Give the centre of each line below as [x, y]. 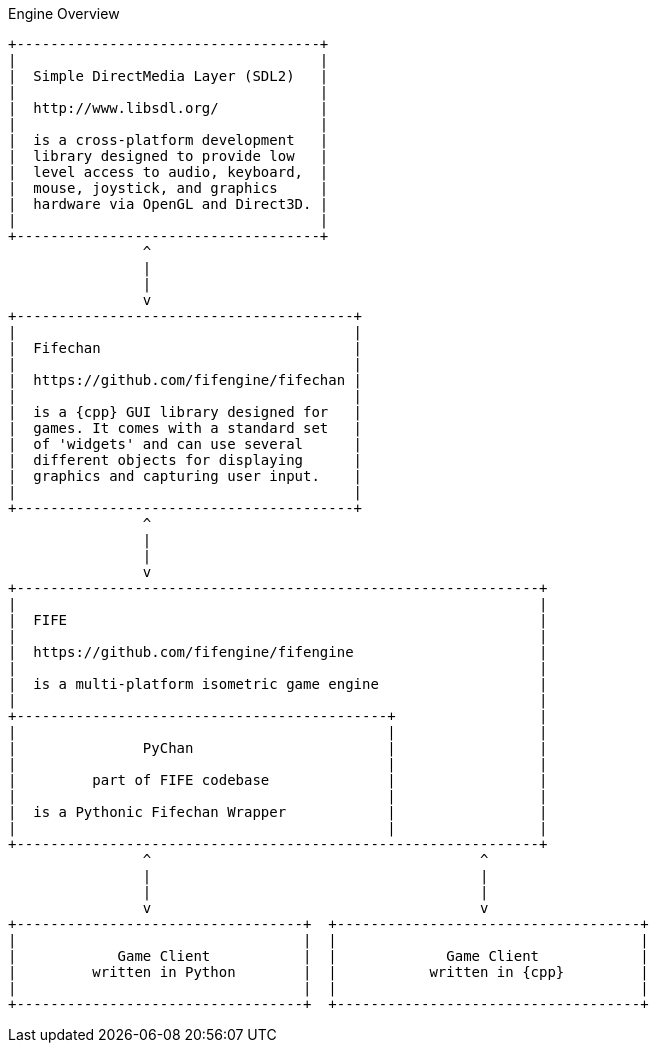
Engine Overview [64, 13]
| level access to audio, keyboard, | [168, 172]
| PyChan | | [278, 748]
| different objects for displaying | [185, 460]
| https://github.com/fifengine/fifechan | [185, 380]
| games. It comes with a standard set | [185, 428]
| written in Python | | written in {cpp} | [328, 972]
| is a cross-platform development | [168, 140]
